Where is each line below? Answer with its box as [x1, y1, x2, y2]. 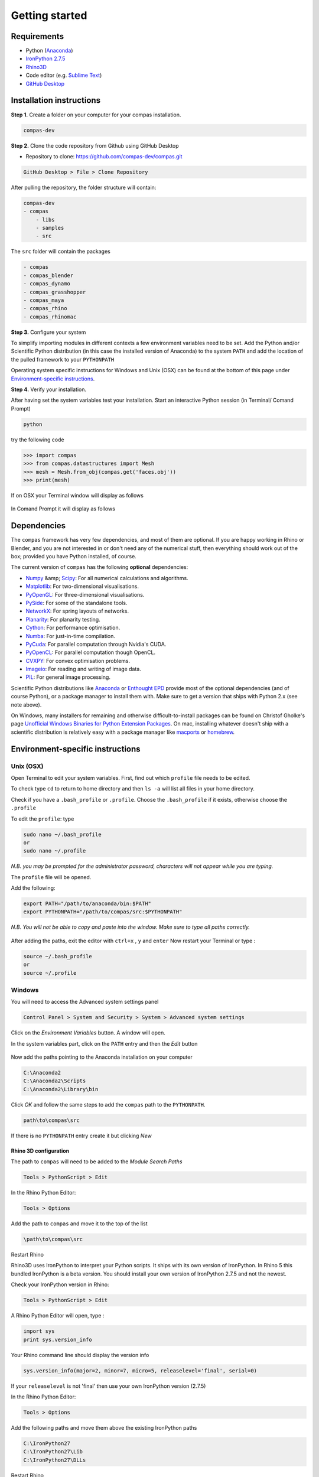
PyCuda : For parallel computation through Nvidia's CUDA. [25, 640, 167, 648]
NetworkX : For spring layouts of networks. [25, 607, 129, 614]
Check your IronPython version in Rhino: [11, 1281, 109, 1288]
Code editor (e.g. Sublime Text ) [25, 71, 102, 79]
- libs [35, 216, 55, 223]
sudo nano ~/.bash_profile [23, 831, 102, 838]
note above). [11, 701, 42, 708]
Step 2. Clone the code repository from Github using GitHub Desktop [11, 142, 180, 149]
